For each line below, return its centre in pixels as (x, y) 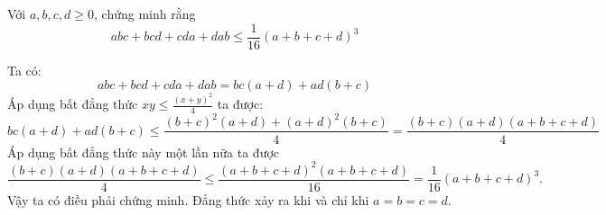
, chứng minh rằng (145, 13)
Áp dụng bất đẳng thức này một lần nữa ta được (144, 152)
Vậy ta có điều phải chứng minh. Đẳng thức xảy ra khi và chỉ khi (188, 199)
